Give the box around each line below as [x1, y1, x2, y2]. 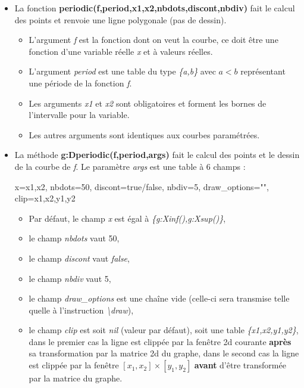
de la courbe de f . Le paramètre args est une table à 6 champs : [14, 160, 246, 172]
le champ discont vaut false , [29, 252, 130, 264]
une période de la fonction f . [29, 76, 132, 89]
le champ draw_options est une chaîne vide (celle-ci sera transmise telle [29, 292, 290, 305]
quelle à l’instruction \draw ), [29, 303, 134, 316]
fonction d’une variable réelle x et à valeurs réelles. [29, 45, 213, 57]
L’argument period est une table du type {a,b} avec [29, 65, 216, 77]
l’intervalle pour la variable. [29, 108, 130, 121]
